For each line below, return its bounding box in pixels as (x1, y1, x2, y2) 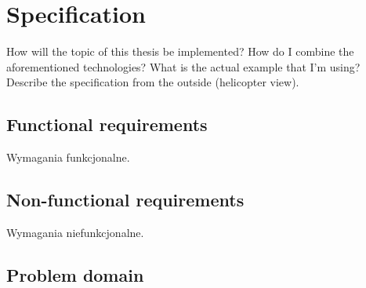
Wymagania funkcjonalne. (6, 149, 130, 166)
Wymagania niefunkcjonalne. (6, 224, 144, 240)
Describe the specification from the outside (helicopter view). (6, 74, 299, 90)
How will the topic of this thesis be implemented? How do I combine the (6, 43, 354, 60)
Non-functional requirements (6, 188, 245, 212)
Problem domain (6, 262, 144, 286)
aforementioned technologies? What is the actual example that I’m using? (6, 58, 361, 75)
